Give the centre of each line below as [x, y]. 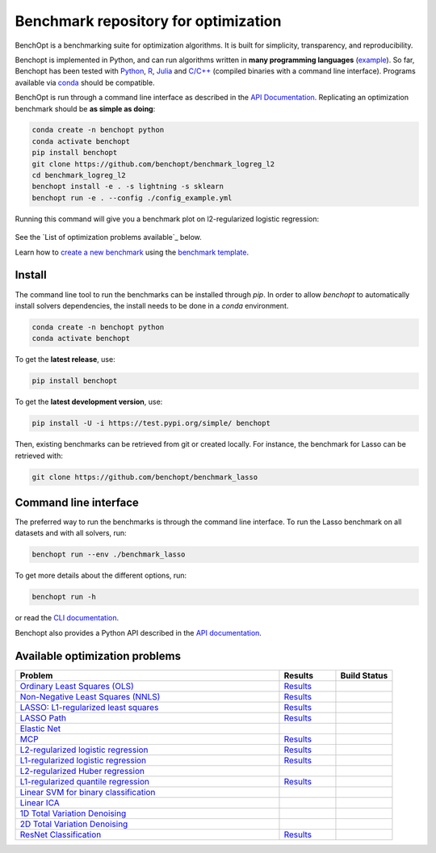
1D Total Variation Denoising [73, 813]
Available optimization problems [98, 656]
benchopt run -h [64, 597]
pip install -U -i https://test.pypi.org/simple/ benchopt [151, 423]
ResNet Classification [61, 834]
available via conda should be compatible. [85, 82]
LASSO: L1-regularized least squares [89, 707]
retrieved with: [39, 456]
